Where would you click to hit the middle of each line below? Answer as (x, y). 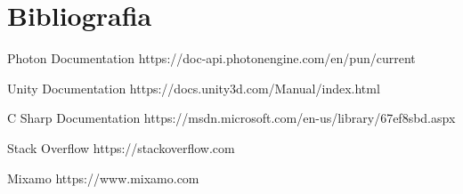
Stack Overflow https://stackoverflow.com (121, 147)
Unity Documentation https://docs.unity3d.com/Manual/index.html (194, 88)
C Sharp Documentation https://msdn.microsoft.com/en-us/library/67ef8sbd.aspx (231, 118)
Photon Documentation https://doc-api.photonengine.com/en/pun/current (211, 58)
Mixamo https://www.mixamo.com (103, 178)
